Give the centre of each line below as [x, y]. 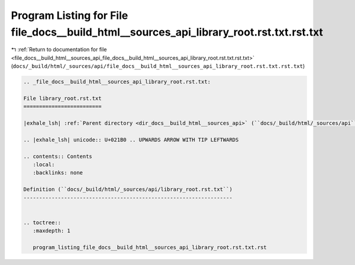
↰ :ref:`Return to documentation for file [59, 50]
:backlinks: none [58, 173]
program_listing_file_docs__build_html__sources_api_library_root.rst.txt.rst [150, 247]
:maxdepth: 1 [52, 231]
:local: [44, 165]
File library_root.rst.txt [62, 98]
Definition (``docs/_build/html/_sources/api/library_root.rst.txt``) [128, 190]
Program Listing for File [70, 15]
